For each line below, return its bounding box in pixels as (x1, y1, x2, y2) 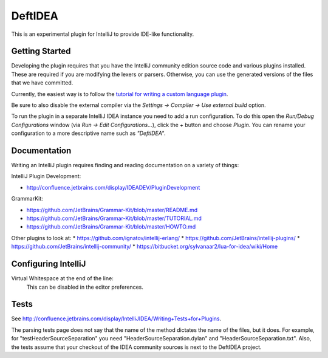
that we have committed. (11, 79, 73, 86)
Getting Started (11, 46, 71, 57)
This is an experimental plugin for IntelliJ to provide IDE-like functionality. (11, 30, 194, 38)
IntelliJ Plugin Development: (11, 173, 81, 180)
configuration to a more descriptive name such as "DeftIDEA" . (11, 129, 166, 137)
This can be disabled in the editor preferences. (26, 283, 144, 291)
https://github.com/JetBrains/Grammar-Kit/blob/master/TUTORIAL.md (26, 215, 202, 222)
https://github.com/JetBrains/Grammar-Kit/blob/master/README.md (26, 206, 198, 213)
